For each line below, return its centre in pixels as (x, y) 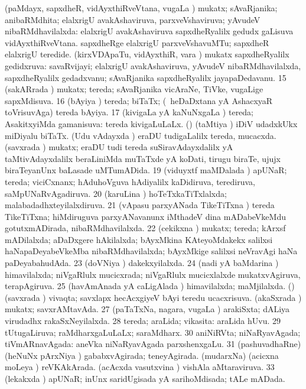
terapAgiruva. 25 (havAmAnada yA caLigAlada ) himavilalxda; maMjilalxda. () (150, 286)
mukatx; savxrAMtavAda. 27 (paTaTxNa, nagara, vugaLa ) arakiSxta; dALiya (147, 309)
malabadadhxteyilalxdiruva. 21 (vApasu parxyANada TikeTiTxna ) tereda (140, 205)
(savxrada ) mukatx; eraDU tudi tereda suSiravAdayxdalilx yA (119, 147)
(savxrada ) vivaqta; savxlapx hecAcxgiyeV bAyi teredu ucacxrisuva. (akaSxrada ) (153, 297)
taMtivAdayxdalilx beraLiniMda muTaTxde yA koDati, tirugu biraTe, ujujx (143, 158)
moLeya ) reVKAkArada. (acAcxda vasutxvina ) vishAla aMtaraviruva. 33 (140, 367)
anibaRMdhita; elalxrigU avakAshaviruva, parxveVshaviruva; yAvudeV (133, 19)
